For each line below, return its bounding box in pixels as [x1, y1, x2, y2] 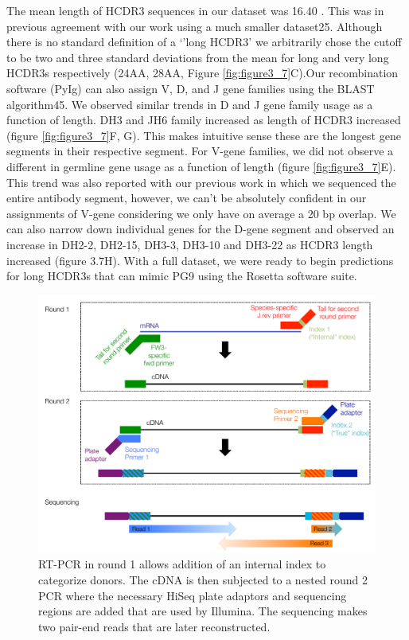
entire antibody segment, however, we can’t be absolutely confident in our [6, 189, 367, 206]
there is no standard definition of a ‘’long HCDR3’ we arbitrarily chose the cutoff [6, 33, 402, 50]
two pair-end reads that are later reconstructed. [38, 618, 271, 634]
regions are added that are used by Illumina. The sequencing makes [38, 603, 368, 619]
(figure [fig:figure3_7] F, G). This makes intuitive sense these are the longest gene [6, 127, 401, 143]
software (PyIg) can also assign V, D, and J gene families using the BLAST [6, 80, 375, 96]
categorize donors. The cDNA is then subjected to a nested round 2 [38, 572, 368, 588]
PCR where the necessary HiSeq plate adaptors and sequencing [38, 587, 347, 603]
